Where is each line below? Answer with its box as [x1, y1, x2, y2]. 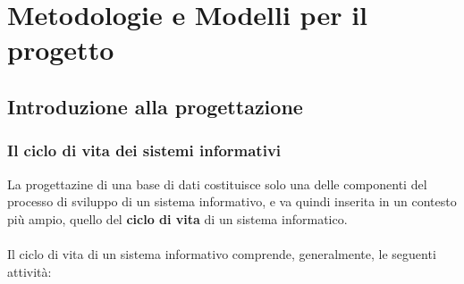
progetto [7, 31, 114, 68]
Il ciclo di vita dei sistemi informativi [7, 139, 282, 162]
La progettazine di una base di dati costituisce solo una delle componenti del [7, 174, 427, 193]
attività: [7, 262, 52, 280]
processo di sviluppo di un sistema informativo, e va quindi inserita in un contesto [7, 192, 457, 211]
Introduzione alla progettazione [7, 92, 303, 120]
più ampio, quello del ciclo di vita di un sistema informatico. [7, 209, 348, 228]
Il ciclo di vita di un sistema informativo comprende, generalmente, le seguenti [7, 244, 436, 263]
